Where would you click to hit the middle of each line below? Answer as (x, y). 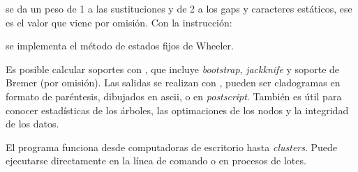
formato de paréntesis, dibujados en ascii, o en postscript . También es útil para (174, 96)
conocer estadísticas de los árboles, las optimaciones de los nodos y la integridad (177, 110)
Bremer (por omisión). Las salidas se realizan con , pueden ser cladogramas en (173, 83)
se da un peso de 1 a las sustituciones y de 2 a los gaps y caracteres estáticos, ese (179, 8)
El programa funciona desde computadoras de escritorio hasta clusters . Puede (172, 147)
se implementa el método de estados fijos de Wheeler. (120, 46)
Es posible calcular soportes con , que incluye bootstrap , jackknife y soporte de (173, 69)
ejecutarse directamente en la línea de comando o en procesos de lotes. (156, 161)
